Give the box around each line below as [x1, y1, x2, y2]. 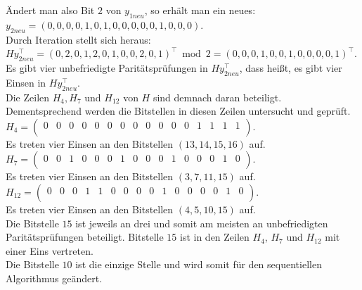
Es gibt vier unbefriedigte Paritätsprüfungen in [6, 60, 208, 75]
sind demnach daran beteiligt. [153, 89, 282, 104]
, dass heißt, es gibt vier [239, 60, 342, 75]
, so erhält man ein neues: [144, 3, 256, 17]
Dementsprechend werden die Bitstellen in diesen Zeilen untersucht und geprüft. [6, 103, 351, 118]
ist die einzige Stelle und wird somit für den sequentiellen [75, 257, 322, 272]
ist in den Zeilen [179, 229, 250, 244]
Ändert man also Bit [6, 3, 95, 17]
